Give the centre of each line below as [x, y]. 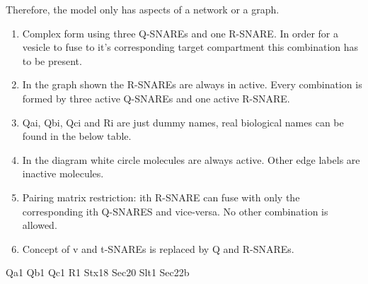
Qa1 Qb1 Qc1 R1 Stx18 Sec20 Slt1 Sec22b [98, 272]
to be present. [52, 60]
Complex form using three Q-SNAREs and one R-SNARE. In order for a [180, 33]
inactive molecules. [63, 173]
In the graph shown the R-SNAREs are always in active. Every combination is [192, 84]
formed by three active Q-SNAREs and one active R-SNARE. [156, 98]
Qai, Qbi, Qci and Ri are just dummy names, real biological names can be [183, 122]
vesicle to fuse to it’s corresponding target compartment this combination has [190, 47]
